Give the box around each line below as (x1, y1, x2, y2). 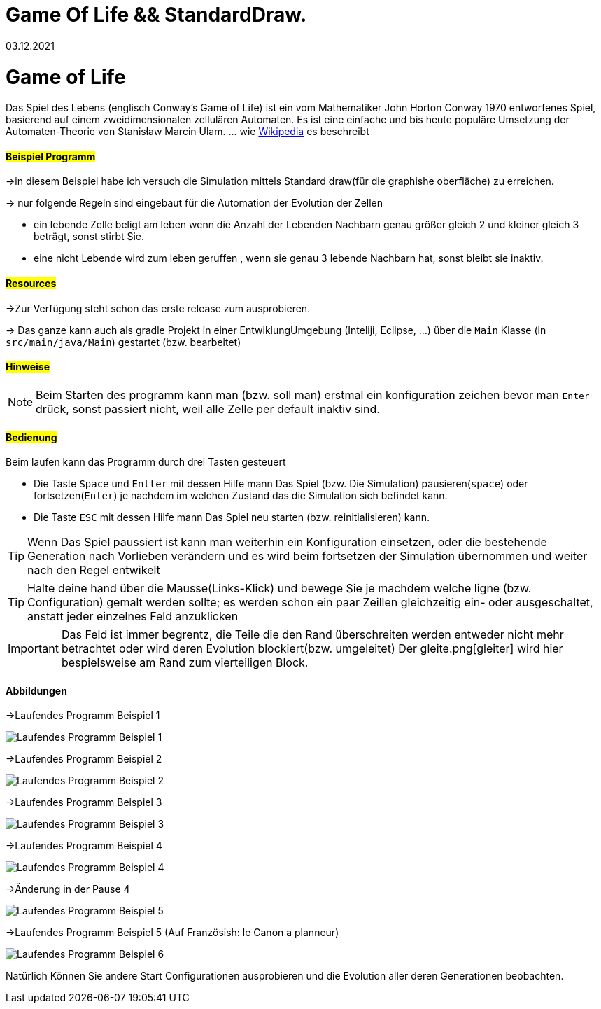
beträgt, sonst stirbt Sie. (34, 230, 145, 243)
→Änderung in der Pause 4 (6, 883, 130, 896)
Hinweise (6, 361, 50, 373)
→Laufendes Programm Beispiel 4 (6, 840, 162, 852)
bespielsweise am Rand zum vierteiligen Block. (61, 655, 309, 670)
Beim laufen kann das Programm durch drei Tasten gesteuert (6, 456, 286, 468)
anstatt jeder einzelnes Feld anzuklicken (27, 609, 239, 624)
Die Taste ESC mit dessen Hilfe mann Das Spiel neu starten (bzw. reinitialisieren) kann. (34, 511, 430, 524)
